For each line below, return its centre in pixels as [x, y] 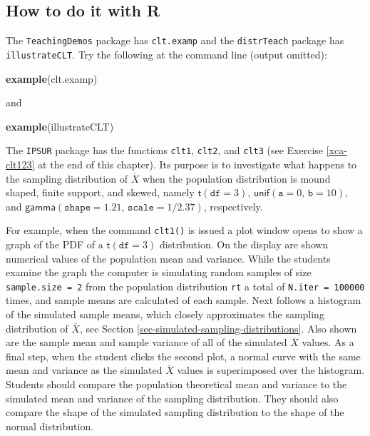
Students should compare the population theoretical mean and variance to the [176, 384]
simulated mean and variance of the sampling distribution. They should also [172, 398]
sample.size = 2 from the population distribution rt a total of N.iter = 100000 [185, 286]
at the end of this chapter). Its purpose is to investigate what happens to [197, 164]
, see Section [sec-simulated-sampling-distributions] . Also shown [218, 328]
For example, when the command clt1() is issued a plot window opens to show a [184, 230]
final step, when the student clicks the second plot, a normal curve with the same [183, 356]
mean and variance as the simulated [84, 370]
